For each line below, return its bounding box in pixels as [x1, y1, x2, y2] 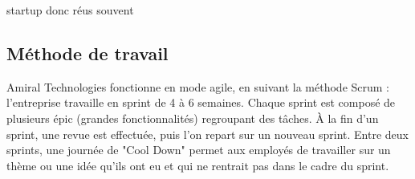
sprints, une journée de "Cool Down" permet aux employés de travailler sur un [6, 141, 391, 158]
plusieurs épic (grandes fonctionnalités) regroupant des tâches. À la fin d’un [6, 109, 379, 126]
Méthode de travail [6, 40, 169, 65]
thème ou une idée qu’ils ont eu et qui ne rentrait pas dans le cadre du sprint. [6, 157, 389, 173]
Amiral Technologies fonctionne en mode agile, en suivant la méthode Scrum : [6, 78, 389, 95]
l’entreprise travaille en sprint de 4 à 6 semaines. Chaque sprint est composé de [6, 94, 396, 111]
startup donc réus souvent [6, 2, 134, 18]
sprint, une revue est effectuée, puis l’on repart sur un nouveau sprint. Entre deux [6, 125, 409, 142]
